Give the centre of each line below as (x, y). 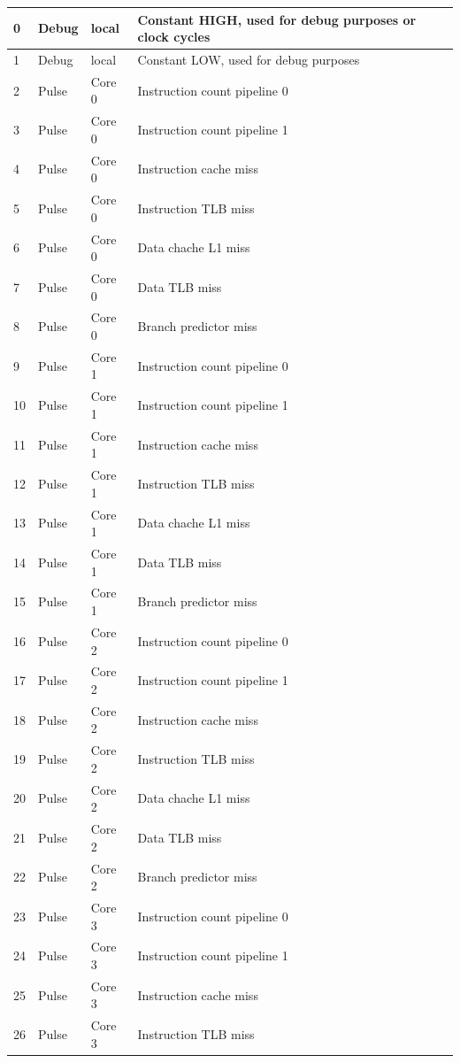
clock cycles (174, 37)
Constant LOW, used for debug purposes (249, 59)
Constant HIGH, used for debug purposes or (277, 19)
